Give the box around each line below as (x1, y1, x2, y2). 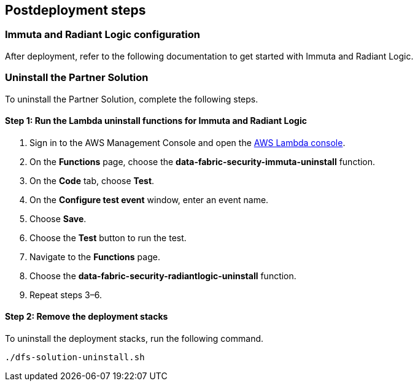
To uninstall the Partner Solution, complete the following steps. (5, 93, 258, 104)
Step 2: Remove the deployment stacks (5, 311, 168, 322)
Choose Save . (29, 213, 87, 224)
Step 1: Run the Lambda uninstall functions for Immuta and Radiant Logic (5, 115, 307, 126)
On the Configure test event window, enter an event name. (29, 194, 269, 205)
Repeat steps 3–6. (29, 289, 103, 300)
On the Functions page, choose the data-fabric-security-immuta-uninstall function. (29, 156, 376, 167)
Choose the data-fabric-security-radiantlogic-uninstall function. (29, 270, 296, 281)
